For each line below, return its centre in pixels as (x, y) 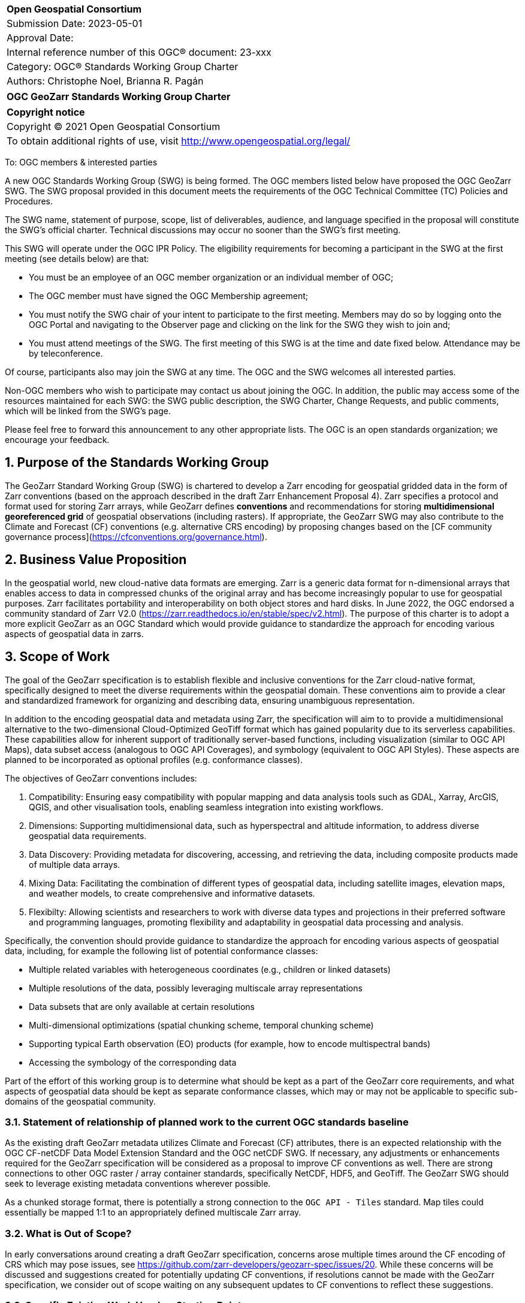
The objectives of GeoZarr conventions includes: (101, 778)
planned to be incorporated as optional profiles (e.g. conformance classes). (154, 759)
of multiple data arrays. (75, 864)
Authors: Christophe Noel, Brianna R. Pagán (105, 81)
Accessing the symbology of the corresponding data (133, 1062)
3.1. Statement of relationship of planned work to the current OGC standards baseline (207, 1122)
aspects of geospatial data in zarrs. (74, 634)
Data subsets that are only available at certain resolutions (142, 1006)
